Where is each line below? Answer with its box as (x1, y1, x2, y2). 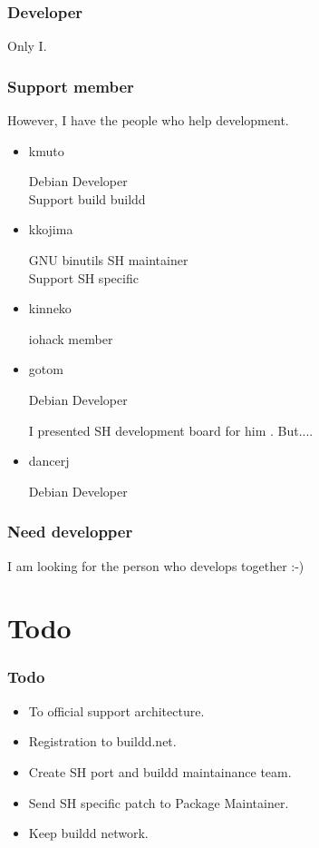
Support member (7, 74, 134, 97)
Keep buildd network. (28, 823, 149, 843)
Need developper (7, 520, 133, 543)
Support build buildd (28, 189, 146, 208)
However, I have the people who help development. (7, 111, 289, 130)
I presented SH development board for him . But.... (28, 420, 314, 439)
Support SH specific (28, 268, 139, 287)
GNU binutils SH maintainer (28, 251, 188, 269)
